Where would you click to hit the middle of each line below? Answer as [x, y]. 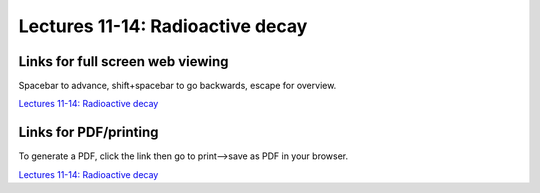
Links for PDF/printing [88, 132]
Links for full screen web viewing [123, 61]
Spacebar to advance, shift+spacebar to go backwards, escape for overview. [177, 86]
